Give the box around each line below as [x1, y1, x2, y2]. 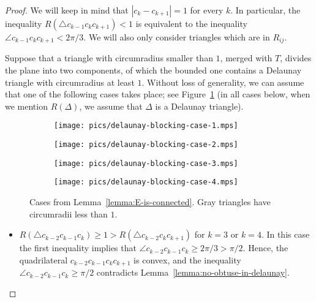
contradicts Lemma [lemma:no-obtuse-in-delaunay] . [96, 266, 290, 279]
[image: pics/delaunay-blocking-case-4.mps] [54, 178, 238, 187]
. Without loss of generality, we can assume [141, 75, 304, 88]
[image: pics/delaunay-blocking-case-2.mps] [54, 140, 238, 149]
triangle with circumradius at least [5, 75, 135, 88]
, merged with [220, 51, 273, 64]
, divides [280, 51, 312, 64]
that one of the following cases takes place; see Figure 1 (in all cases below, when [5, 88, 310, 100]
